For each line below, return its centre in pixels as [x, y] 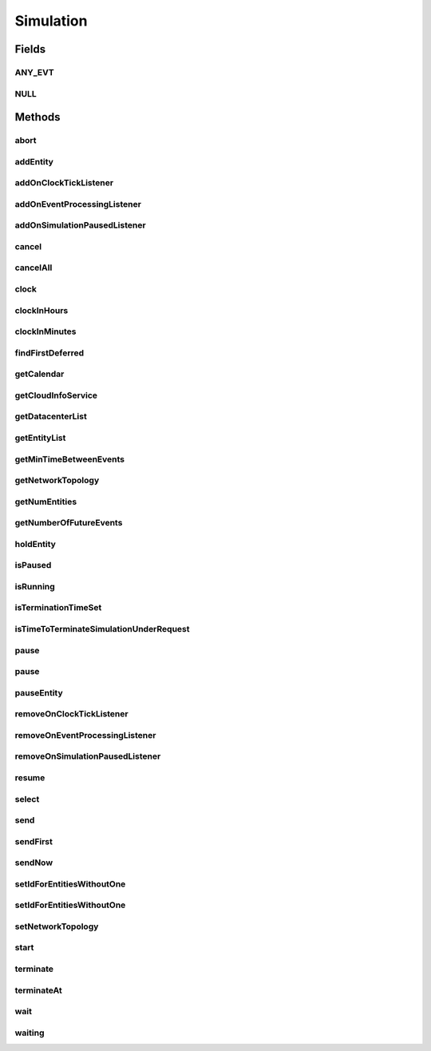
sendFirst [34, 841]
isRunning [35, 586]
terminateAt [39, 990]
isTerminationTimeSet [58, 608]
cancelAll [34, 268]
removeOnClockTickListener [71, 714]
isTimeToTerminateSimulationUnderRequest [102, 629]
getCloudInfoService [56, 395]
